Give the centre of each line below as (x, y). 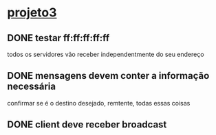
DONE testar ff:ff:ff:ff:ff (58, 38)
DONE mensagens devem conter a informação (108, 76)
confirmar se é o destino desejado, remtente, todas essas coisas (99, 103)
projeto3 (32, 13)
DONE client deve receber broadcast (87, 125)
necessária (32, 87)
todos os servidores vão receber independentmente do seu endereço (106, 54)
